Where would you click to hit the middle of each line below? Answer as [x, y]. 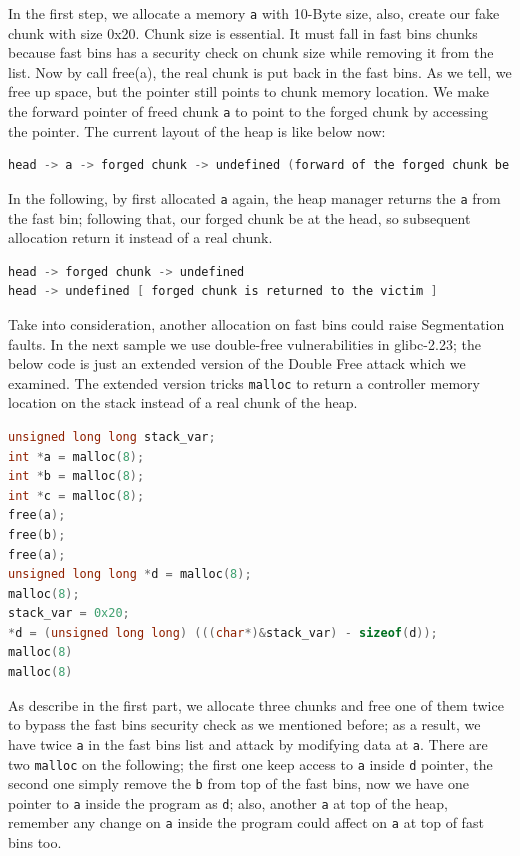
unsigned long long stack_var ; [112, 436]
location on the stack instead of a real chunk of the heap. [183, 402]
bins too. [35, 842]
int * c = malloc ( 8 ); [76, 495]
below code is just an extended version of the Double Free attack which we [237, 363]
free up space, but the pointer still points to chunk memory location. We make [249, 91]
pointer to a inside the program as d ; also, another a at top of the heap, [228, 802]
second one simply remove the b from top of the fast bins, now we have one [238, 783]
